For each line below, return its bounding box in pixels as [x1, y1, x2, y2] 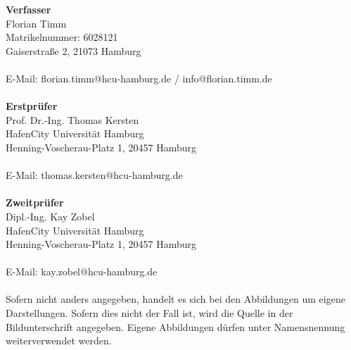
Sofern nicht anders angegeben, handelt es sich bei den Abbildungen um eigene [6, 292, 345, 306]
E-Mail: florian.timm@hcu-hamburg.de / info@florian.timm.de [6, 70, 272, 85]
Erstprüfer [6, 99, 58, 113]
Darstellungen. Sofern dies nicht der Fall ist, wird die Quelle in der [6, 306, 293, 320]
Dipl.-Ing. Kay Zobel [6, 208, 95, 223]
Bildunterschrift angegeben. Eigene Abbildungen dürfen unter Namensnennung [6, 319, 345, 334]
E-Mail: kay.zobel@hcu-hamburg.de [6, 264, 158, 279]
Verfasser [6, 2, 51, 16]
